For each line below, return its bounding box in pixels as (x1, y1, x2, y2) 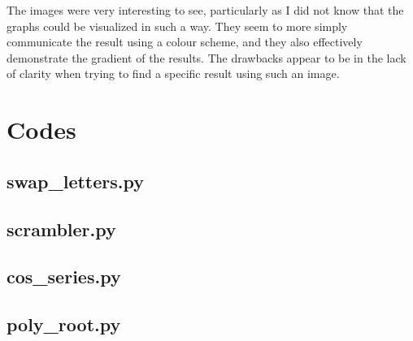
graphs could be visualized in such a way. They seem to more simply (7, 17, 348, 34)
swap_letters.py (7, 168, 145, 193)
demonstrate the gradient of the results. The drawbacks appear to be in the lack (7, 49, 406, 66)
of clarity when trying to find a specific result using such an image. (7, 65, 340, 82)
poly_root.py (7, 312, 121, 337)
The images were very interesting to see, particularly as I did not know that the (7, 2, 404, 18)
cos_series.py (7, 264, 121, 289)
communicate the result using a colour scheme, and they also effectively (7, 33, 363, 50)
